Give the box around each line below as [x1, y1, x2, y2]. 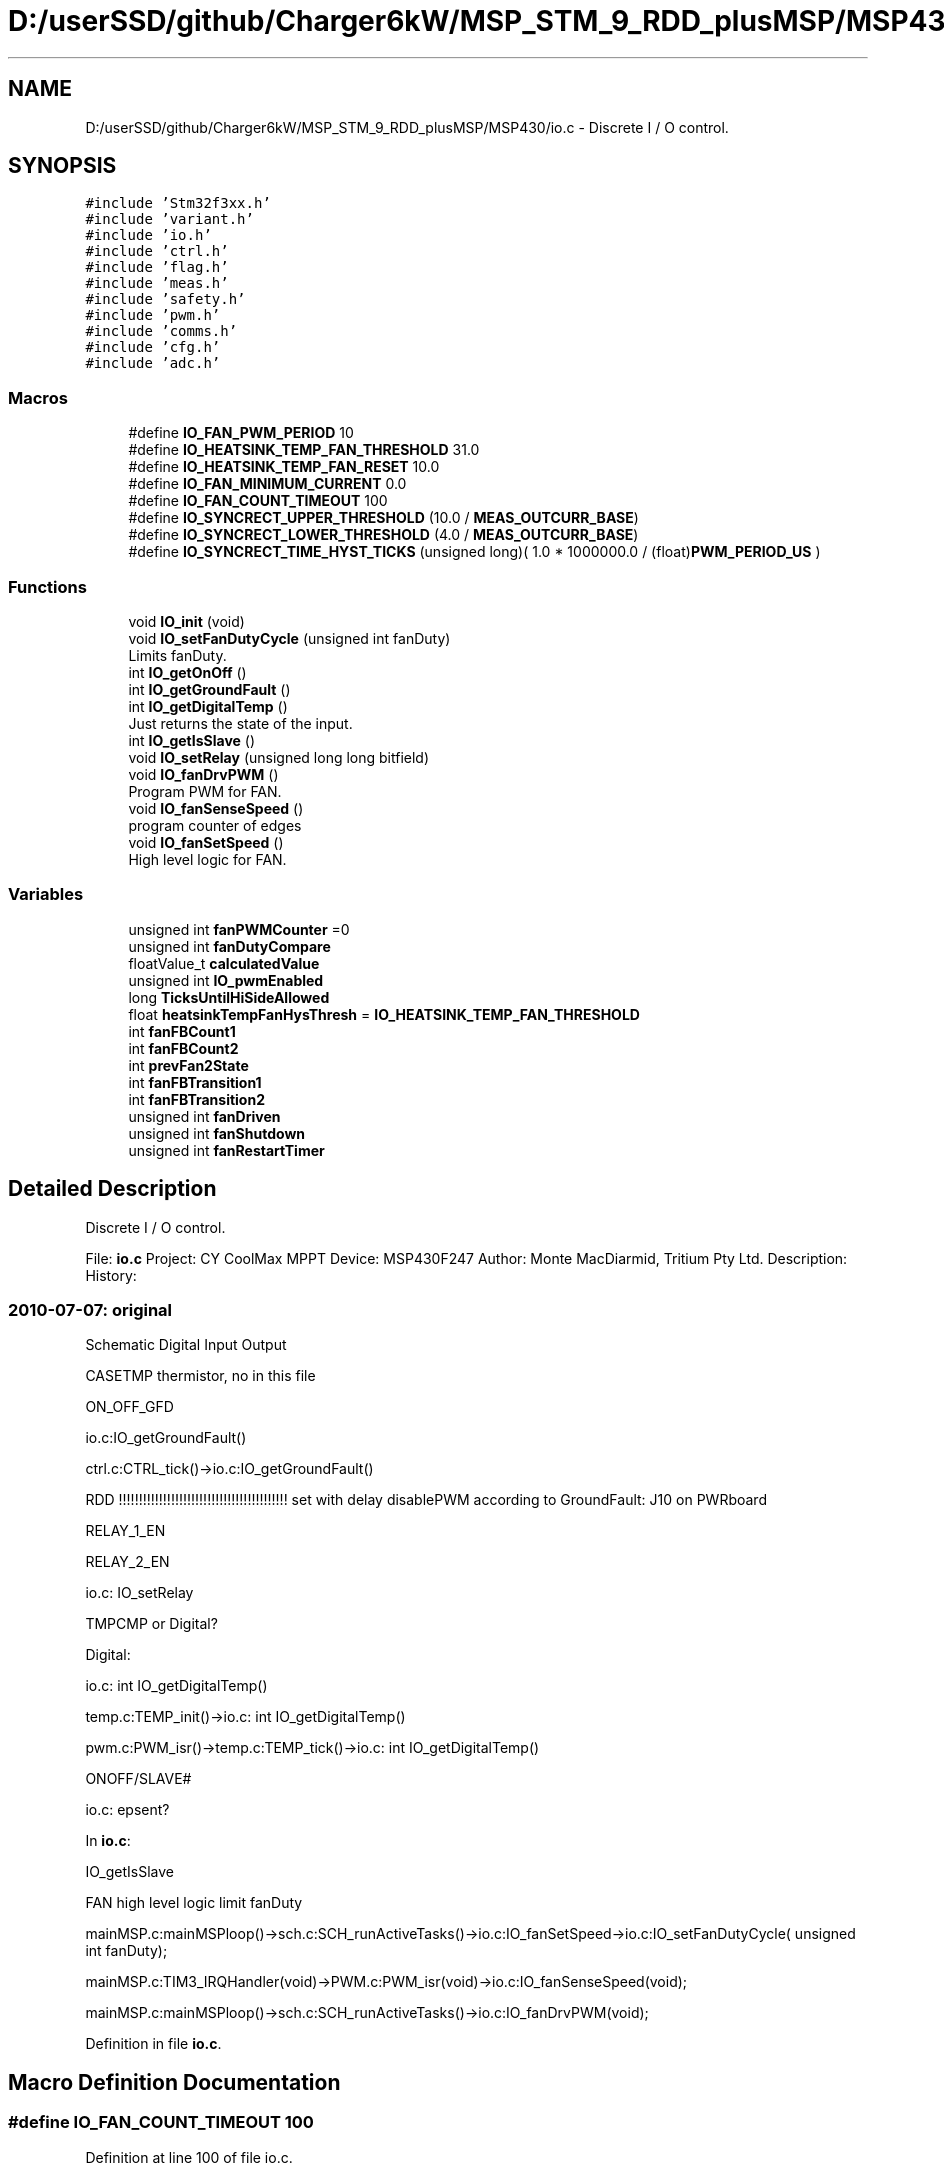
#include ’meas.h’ [85, 275, 229, 292]
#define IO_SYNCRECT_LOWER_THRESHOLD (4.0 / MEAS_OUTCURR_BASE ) [128, 526, 639, 544]
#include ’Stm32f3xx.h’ [85, 195, 271, 212]
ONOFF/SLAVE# [85, 1770, 192, 1788]
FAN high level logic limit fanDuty [85, 1894, 303, 1912]
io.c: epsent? [85, 1801, 170, 1819]
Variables [8, 884, 84, 905]
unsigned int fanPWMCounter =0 [128, 920, 350, 938]
